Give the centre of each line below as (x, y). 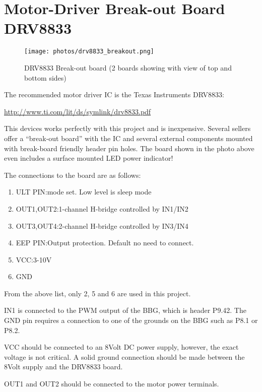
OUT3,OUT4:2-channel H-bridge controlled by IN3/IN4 (102, 225)
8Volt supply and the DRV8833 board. (63, 367)
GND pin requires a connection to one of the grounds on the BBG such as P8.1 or (131, 320)
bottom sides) (45, 77)
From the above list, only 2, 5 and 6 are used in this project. (97, 293)
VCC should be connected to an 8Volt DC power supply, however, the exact (121, 347)
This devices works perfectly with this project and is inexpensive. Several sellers (127, 128)
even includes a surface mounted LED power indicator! (89, 158)
